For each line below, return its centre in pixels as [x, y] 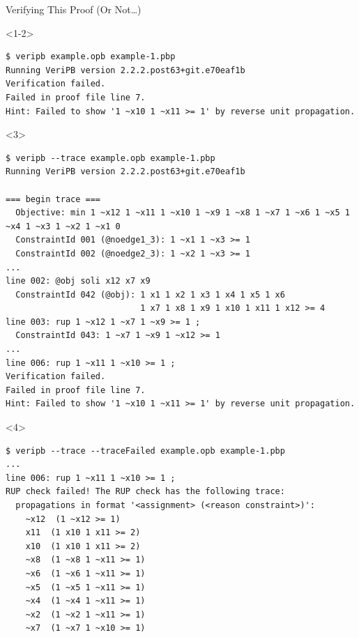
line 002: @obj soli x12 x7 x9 [78, 281]
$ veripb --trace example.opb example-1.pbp [110, 158]
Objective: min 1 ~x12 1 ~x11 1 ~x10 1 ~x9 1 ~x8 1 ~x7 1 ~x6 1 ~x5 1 [183, 213]
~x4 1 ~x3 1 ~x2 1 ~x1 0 [63, 226]
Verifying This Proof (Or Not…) [74, 9]
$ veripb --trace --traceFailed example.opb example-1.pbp [145, 451]
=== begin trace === [53, 199]
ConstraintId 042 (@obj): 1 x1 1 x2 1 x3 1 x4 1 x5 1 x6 [150, 294]
